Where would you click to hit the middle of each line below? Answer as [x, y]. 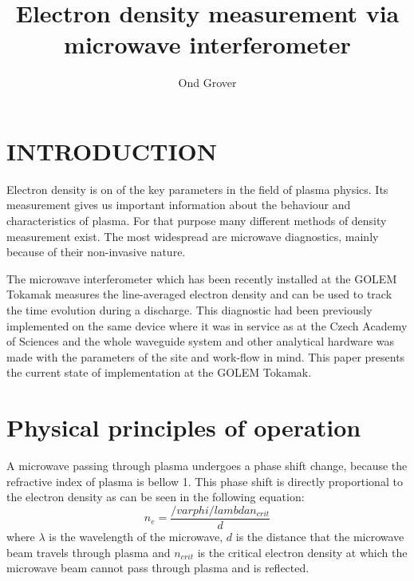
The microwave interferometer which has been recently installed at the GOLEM [202, 278]
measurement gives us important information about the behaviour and [179, 205]
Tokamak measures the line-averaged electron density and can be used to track [199, 294]
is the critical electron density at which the [302, 552]
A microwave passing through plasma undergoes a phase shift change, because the [207, 466]
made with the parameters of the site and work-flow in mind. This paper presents [206, 356]
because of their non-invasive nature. [96, 252]
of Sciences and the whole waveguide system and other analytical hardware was [201, 341]
